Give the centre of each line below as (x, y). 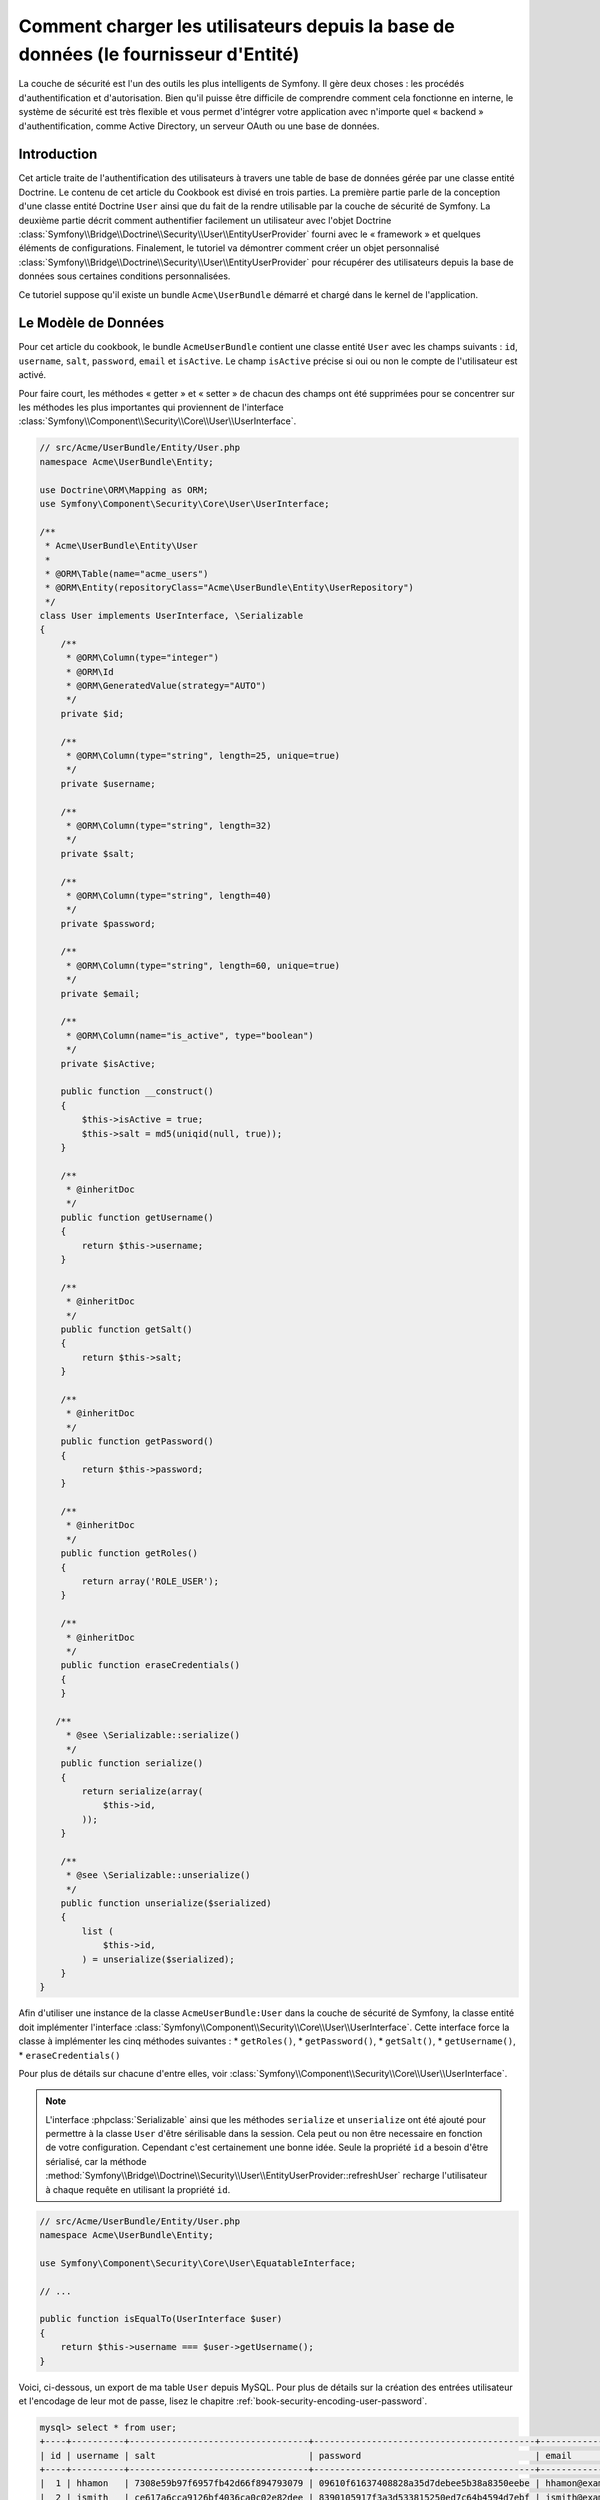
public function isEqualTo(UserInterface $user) (161, 2319)
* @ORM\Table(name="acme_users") (127, 573)
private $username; (108, 783)
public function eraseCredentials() (150, 1665)
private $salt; (97, 853)
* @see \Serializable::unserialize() (158, 1875)
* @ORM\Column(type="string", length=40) (168, 895)
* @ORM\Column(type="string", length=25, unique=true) (203, 755)
